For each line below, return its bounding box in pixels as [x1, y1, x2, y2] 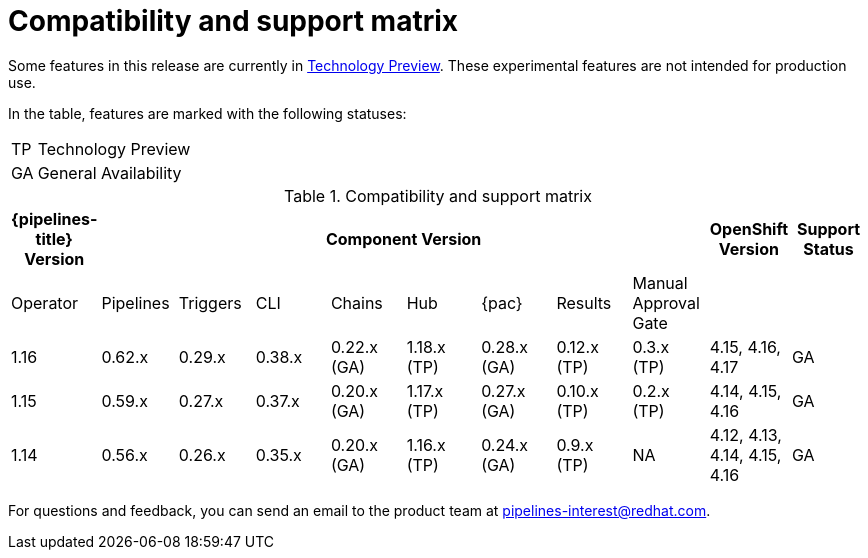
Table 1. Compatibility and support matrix [284, 185, 592, 206]
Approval [632, 292, 700, 313]
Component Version [325, 228, 482, 249]
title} [35, 228, 73, 249]
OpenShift [709, 218, 789, 239]
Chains [330, 292, 383, 313]
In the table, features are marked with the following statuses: [8, 104, 407, 122]
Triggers [178, 292, 242, 313]
